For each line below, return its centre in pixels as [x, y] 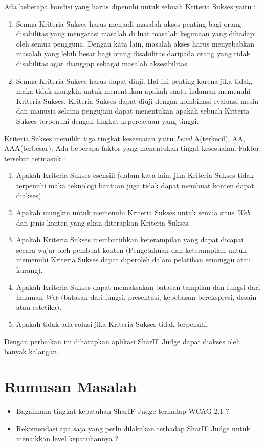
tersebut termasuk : [35, 158]
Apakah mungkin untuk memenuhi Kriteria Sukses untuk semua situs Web [133, 213]
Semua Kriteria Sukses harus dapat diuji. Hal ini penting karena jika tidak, [134, 81]
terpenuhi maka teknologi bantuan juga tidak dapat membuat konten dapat [135, 185]
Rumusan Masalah [71, 386]
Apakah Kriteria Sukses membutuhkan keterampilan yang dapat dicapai [130, 240]
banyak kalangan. [31, 351]
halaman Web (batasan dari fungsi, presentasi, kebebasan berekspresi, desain [136, 297]
